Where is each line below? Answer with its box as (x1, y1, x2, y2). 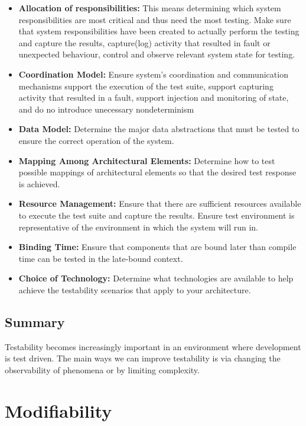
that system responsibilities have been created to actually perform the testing (18, 25, 300, 37)
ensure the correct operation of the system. (18, 134, 174, 146)
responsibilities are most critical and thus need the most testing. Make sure (18, 13, 291, 25)
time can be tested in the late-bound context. (18, 252, 183, 264)
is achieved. (18, 177, 60, 190)
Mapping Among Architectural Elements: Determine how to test (18, 154, 275, 166)
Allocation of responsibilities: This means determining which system (18, 2, 281, 14)
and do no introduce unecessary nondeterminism (18, 103, 194, 115)
